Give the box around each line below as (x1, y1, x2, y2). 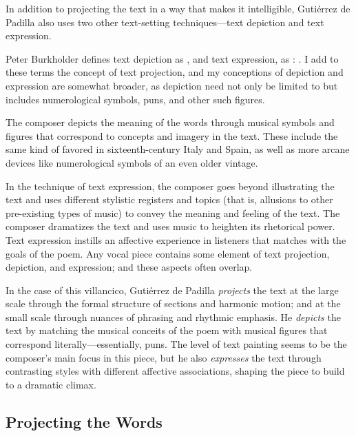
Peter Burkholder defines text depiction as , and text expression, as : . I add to (6, 51, 339, 65)
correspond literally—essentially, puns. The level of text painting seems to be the (6, 337, 347, 351)
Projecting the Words (6, 411, 163, 432)
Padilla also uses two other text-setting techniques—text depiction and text (6, 14, 324, 29)
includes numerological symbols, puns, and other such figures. (6, 92, 265, 106)
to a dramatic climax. (6, 377, 96, 391)
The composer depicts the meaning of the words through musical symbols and (6, 115, 335, 129)
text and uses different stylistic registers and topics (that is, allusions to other (6, 192, 333, 207)
